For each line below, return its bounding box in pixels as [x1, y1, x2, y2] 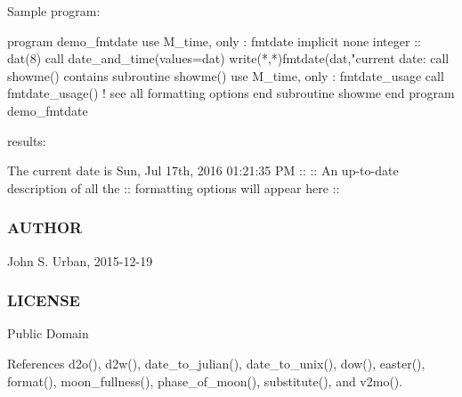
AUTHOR [7, 216, 83, 239]
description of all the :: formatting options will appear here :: [7, 178, 340, 197]
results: [7, 131, 46, 150]
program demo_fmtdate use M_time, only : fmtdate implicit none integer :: [7, 31, 421, 50]
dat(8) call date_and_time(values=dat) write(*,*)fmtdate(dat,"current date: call [7, 49, 450, 68]
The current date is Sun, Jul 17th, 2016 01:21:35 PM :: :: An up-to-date [7, 161, 399, 180]
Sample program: [7, 2, 101, 20]
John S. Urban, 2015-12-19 [7, 251, 153, 270]
